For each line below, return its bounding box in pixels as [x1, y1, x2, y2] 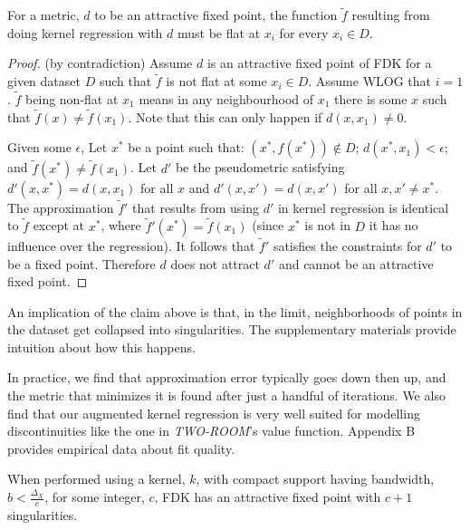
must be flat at [177, 23, 261, 42]
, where [101, 216, 141, 235]
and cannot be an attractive [278, 254, 434, 273]
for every [279, 23, 329, 42]
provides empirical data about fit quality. [7, 438, 235, 458]
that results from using [132, 198, 259, 217]
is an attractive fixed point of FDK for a [206, 53, 432, 72]
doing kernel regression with [7, 23, 163, 42]
